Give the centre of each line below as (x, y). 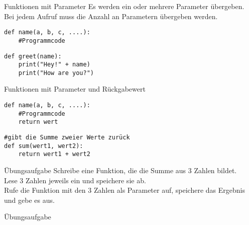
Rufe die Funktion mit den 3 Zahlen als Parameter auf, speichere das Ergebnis (125, 190)
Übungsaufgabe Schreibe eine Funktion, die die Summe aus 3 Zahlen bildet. (120, 170)
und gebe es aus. (29, 200)
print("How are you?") (56, 73)
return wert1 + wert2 (54, 154)
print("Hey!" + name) (54, 65)
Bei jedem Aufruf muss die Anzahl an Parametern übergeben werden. (111, 16)
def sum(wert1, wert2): (44, 146)
